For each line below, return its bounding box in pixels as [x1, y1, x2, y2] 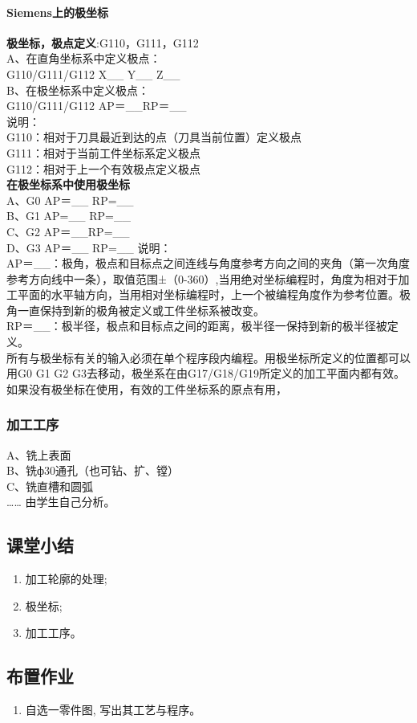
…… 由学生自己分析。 [6, 493, 115, 510]
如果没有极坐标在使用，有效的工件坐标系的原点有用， [6, 380, 287, 397]
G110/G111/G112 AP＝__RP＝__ [6, 97, 187, 114]
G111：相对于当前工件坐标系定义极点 [6, 144, 200, 161]
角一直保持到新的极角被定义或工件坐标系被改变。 [6, 301, 265, 318]
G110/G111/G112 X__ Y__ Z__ [6, 65, 180, 82]
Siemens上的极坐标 [6, 3, 108, 20]
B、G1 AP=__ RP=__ [6, 207, 131, 224]
